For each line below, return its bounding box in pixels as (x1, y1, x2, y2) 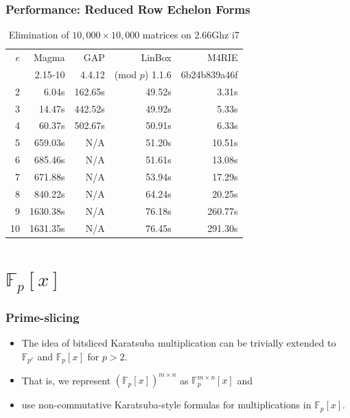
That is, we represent (21, 373, 111, 387)
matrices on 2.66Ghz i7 (142, 27, 240, 42)
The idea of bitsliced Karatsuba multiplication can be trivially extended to (21, 335, 336, 349)
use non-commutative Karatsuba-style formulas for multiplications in (21, 397, 312, 412)
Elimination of (8, 27, 69, 42)
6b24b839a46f (180, 67, 238, 81)
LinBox (141, 50, 172, 65)
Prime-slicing (5, 308, 80, 325)
